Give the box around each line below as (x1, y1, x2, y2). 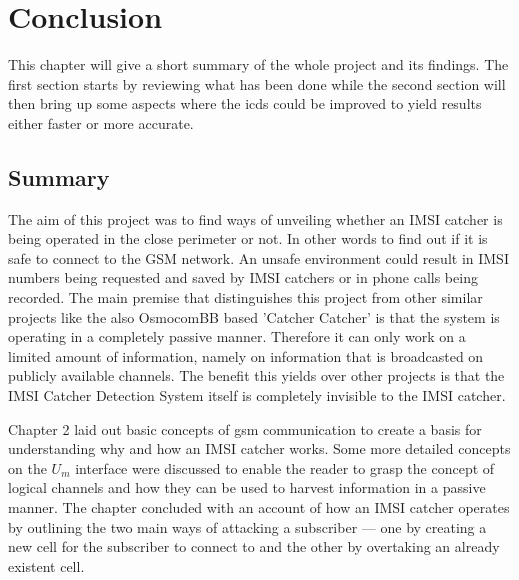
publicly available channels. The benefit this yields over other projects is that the (8, 365, 505, 386)
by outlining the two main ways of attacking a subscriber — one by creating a (8, 516, 487, 537)
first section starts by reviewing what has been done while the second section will (8, 73, 506, 94)
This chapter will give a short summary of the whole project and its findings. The (8, 54, 509, 75)
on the (8, 457, 47, 478)
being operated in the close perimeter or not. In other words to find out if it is (8, 228, 488, 249)
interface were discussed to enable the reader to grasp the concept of (75, 457, 495, 478)
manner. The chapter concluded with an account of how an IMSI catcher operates (8, 497, 510, 518)
